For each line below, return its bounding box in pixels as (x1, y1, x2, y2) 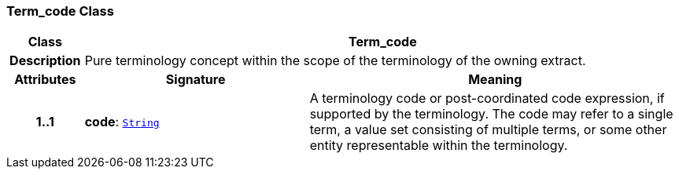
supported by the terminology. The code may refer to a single (309, 106, 673, 122)
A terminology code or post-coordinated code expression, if (309, 90, 665, 107)
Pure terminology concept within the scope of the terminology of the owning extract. (84, 53, 586, 69)
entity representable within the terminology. (309, 137, 568, 154)
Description (9, 53, 81, 69)
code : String (84, 114, 160, 130)
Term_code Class (6, 3, 114, 19)
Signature (165, 71, 226, 88)
